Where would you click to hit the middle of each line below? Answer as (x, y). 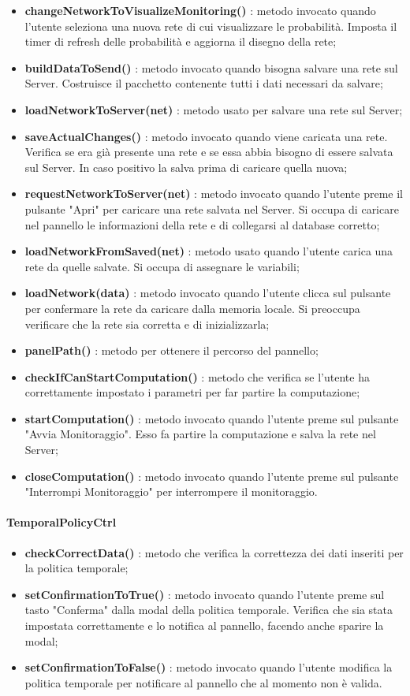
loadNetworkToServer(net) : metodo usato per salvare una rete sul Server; (214, 109)
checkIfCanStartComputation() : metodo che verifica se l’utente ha (197, 376)
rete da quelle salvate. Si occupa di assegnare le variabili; (162, 266)
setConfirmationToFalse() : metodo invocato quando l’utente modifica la (209, 667)
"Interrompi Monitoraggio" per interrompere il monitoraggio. (171, 491)
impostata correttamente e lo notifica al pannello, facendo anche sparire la (204, 625)
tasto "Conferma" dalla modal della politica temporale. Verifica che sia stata (209, 610)
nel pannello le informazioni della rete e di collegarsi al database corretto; (202, 224)
